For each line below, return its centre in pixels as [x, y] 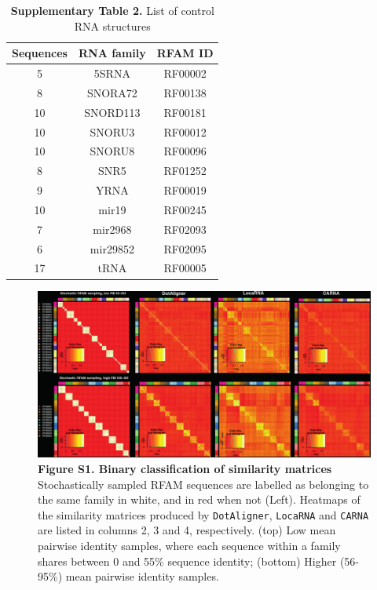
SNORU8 [112, 151]
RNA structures [112, 25]
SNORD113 [112, 112]
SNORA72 [112, 92]
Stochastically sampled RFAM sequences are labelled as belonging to [203, 484]
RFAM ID [185, 53]
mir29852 [112, 248]
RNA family [112, 53]
